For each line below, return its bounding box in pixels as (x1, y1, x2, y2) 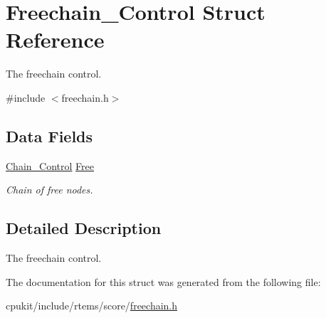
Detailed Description (6, 217, 162, 239)
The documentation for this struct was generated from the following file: (6, 274, 321, 289)
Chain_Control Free (6, 158, 94, 173)
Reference (6, 25, 105, 54)
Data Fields (6, 124, 93, 147)
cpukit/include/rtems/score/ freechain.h (6, 298, 178, 313)
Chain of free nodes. (6, 182, 93, 197)
